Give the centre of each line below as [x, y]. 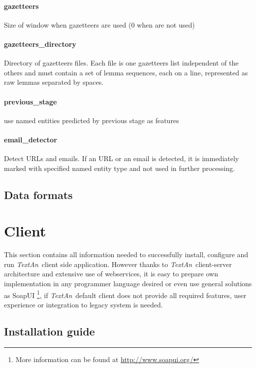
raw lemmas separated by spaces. [54, 82]
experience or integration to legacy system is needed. [83, 304]
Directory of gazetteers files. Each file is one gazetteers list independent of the [121, 63]
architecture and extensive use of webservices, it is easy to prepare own [111, 274]
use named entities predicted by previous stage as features [92, 120]
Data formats [38, 194]
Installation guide [49, 331]
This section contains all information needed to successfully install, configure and [126, 254]
